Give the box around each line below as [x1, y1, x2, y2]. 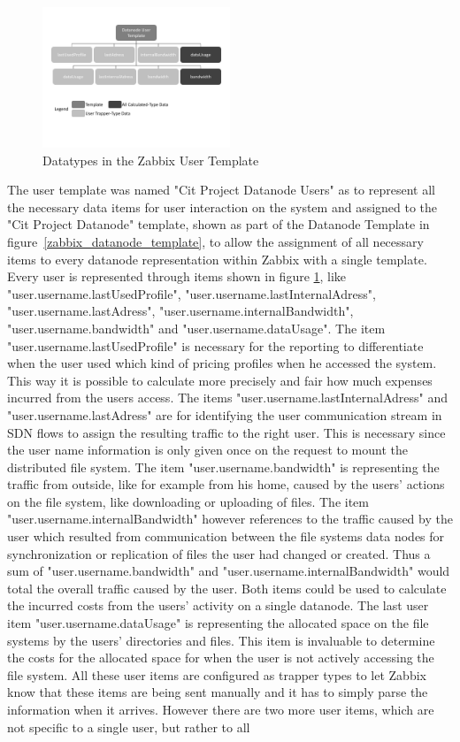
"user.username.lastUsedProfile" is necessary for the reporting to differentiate [7, 336, 424, 355]
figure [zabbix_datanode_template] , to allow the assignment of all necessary [7, 232, 424, 250]
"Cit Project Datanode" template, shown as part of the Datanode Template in [7, 215, 430, 233]
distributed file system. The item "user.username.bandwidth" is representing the [7, 457, 440, 476]
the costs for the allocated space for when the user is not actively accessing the [7, 648, 434, 667]
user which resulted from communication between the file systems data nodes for [7, 527, 445, 546]
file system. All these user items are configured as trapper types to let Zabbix [7, 665, 426, 684]
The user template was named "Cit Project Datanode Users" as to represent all [7, 180, 435, 199]
